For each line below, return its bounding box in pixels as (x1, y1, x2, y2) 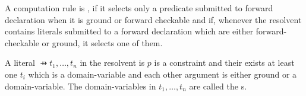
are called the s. (189, 79, 247, 92)
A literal (5, 56, 35, 69)
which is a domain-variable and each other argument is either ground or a (28, 68, 297, 80)
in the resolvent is (80, 56, 145, 69)
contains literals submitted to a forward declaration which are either (5, 25, 254, 37)
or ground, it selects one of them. (42, 36, 163, 49)
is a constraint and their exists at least (154, 56, 295, 69)
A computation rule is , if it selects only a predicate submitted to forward (5, 2, 273, 14)
